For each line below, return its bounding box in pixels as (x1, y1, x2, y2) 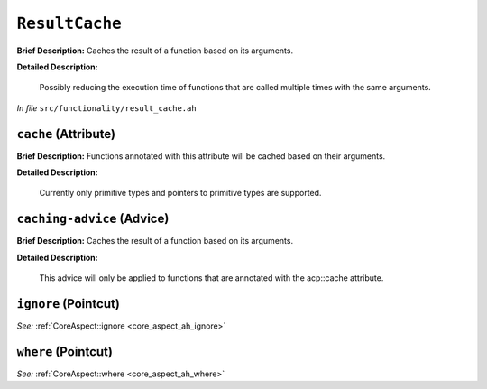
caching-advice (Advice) (16, 211, 170, 227)
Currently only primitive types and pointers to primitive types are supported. (39, 188, 322, 199)
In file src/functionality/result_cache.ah (16, 102, 198, 113)
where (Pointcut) (16, 344, 113, 359)
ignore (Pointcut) (16, 296, 121, 311)
